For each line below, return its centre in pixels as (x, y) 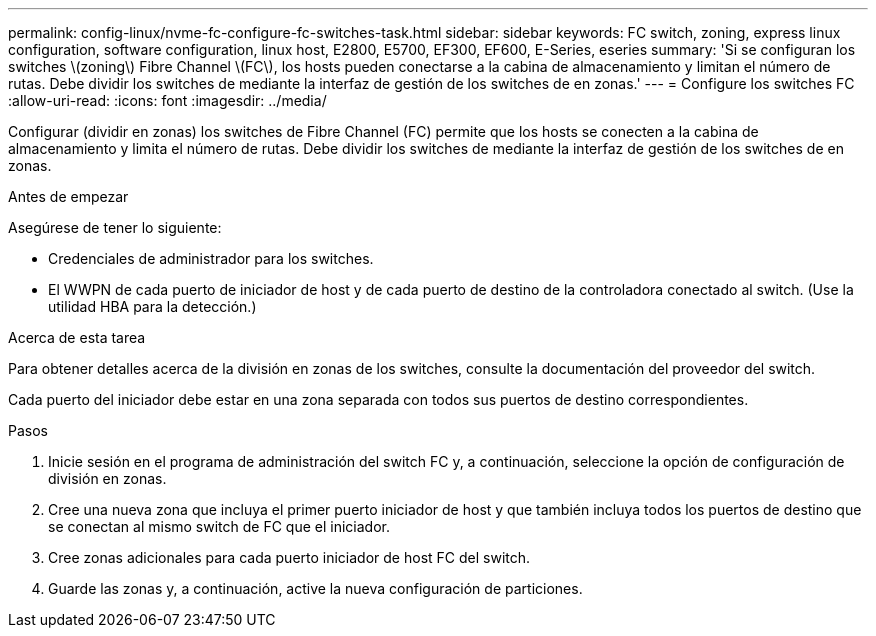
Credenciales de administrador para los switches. (211, 258)
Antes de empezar (68, 196)
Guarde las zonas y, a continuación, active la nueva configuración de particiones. (315, 588)
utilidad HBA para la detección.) (152, 306)
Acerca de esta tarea (77, 337)
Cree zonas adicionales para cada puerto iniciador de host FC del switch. (289, 557)
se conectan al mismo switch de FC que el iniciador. (219, 526)
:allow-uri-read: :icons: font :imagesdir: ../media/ (167, 100)
